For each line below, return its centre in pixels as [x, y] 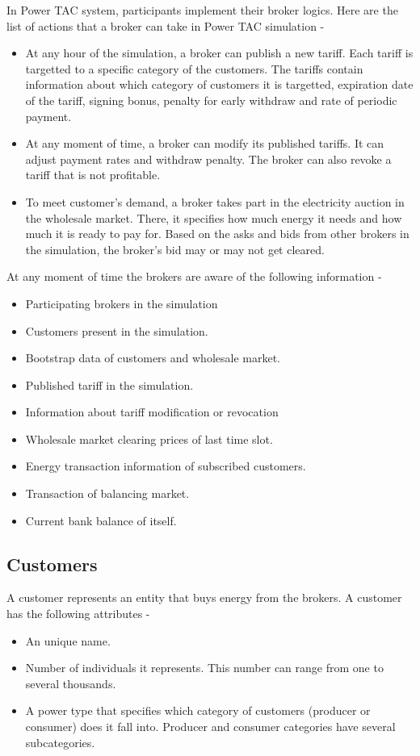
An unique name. [68, 640]
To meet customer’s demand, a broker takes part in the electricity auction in [215, 201]
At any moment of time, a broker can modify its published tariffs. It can [205, 143]
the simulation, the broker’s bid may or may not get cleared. [175, 249]
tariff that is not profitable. [93, 175]
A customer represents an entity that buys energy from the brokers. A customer [204, 597]
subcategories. [60, 742]
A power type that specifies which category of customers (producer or [198, 710]
